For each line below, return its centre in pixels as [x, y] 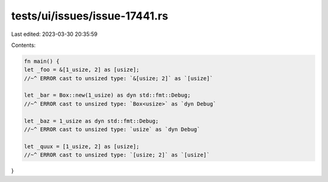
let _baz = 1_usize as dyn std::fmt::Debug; [91, 121]
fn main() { [42, 61]
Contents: [23, 45]
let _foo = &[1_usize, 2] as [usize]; [82, 70]
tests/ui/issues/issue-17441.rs [90, 16]
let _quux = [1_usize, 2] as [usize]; [82, 146]
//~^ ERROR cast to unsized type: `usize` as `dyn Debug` [112, 130]
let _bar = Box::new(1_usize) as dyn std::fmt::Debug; [107, 95]
